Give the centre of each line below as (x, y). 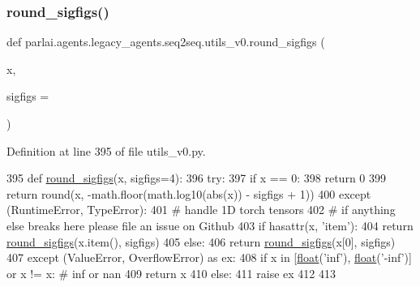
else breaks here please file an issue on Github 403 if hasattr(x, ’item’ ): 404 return (210, 225)
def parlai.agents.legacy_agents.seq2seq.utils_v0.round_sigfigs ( (166, 42)
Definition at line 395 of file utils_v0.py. (106, 150)
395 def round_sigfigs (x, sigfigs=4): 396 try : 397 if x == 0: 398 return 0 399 (197, 178)
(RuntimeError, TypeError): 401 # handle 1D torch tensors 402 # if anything (201, 210)
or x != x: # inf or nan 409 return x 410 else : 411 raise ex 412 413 (171, 273)
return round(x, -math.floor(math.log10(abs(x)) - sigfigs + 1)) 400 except (189, 193)
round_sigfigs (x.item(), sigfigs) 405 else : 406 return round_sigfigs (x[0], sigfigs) (201, 241)
